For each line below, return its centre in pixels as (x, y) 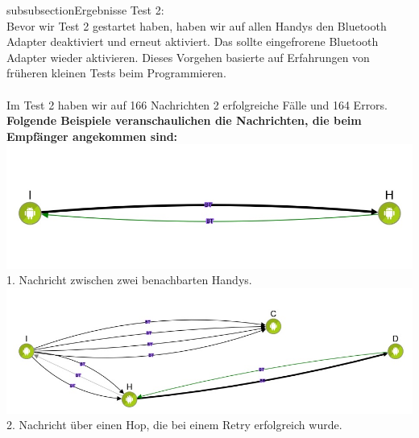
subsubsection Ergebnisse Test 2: (85, 10)
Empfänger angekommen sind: (92, 136)
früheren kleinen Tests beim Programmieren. (116, 73)
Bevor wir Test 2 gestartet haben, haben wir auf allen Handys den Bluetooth (197, 25)
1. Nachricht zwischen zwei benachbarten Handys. (129, 280)
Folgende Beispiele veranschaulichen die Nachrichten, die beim (184, 120)
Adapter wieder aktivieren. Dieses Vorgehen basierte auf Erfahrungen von (188, 57)
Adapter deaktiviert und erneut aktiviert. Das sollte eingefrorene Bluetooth (193, 41)
